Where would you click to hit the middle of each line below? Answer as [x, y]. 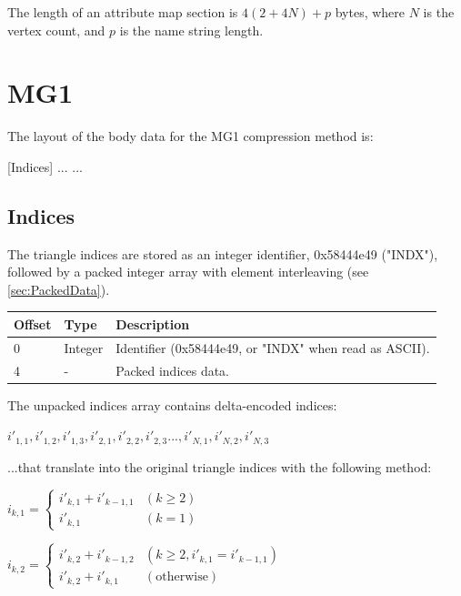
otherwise [182, 577]
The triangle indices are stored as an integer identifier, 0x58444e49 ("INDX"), [223, 253]
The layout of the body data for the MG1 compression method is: [190, 136]
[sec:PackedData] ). [59, 289]
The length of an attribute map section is [123, 12]
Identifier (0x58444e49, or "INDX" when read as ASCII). [273, 347]
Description [153, 323]
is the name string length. [191, 30]
